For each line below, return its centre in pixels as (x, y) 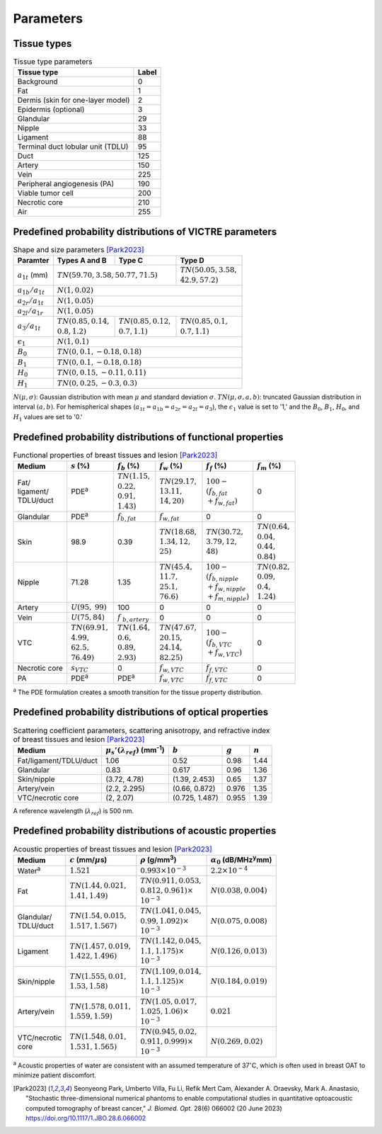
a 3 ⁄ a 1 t (29, 327)
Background (37, 81)
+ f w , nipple (227, 587)
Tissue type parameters (53, 62)
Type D (192, 261)
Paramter (33, 261)
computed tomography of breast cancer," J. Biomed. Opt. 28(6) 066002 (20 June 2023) (154, 1108)
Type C (131, 261)
